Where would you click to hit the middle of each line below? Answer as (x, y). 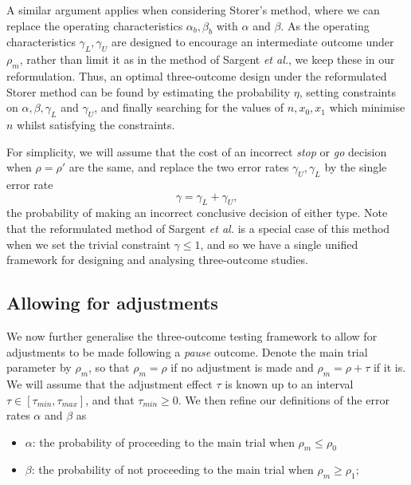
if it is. (389, 367)
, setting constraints (347, 91)
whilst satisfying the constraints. (96, 124)
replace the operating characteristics (95, 25)
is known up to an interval (289, 383)
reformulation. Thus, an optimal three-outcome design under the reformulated (197, 75)
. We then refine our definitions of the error (284, 399)
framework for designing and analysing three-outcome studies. (157, 260)
